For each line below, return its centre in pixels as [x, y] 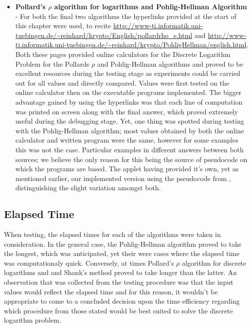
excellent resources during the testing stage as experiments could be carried [128, 73]
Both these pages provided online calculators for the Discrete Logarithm [123, 54]
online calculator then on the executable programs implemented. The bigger [128, 92]
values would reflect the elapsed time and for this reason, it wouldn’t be [111, 291]
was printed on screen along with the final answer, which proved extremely [127, 111]
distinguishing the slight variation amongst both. [88, 188]
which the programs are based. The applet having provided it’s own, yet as [127, 169]
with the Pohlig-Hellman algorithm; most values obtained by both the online [130, 130]
